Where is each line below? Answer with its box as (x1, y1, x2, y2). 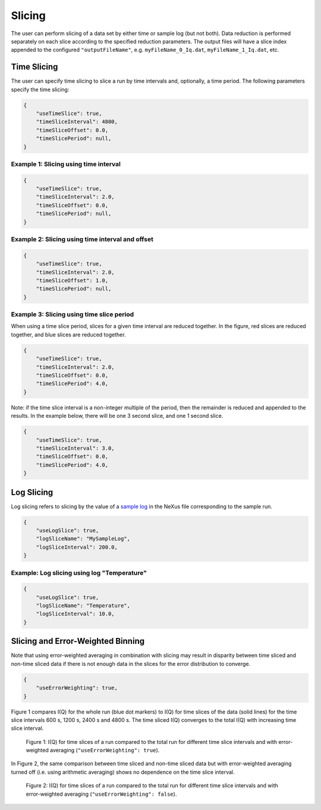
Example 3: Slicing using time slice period (11, 310, 134, 318)
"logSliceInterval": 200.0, (36, 543, 118, 551)
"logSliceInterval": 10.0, (36, 611, 115, 617)
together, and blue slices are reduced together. (11, 331, 126, 338)
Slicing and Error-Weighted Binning (11, 636, 145, 646)
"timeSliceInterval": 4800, (36, 118, 118, 125)
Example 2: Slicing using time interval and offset (11, 235, 154, 243)
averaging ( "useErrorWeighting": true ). (49, 747, 160, 754)
